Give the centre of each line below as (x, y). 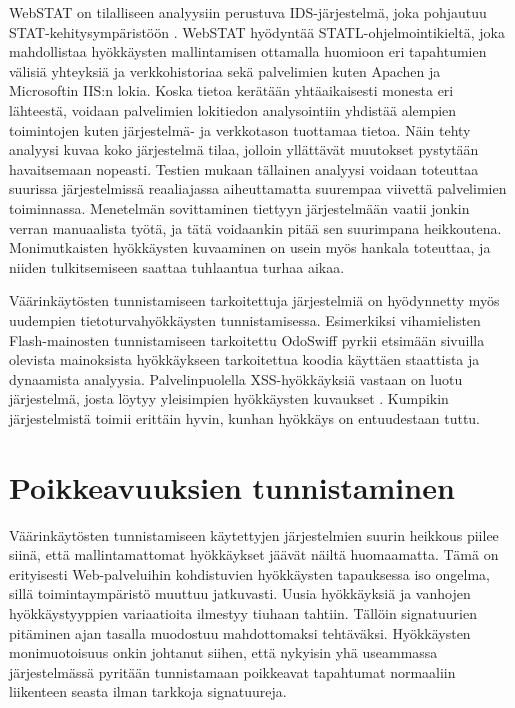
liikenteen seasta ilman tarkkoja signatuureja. (148, 691)
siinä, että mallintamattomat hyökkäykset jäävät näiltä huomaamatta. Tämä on (254, 554)
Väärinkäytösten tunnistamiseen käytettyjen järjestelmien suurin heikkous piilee (254, 534)
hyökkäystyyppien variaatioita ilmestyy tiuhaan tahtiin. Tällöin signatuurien (243, 612)
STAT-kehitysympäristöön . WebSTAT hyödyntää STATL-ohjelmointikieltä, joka (257, 31)
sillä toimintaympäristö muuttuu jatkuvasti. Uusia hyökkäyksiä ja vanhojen (240, 593)
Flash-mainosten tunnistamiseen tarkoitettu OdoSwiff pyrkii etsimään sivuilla (247, 339)
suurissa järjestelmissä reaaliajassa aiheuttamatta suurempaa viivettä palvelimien (258, 188)
